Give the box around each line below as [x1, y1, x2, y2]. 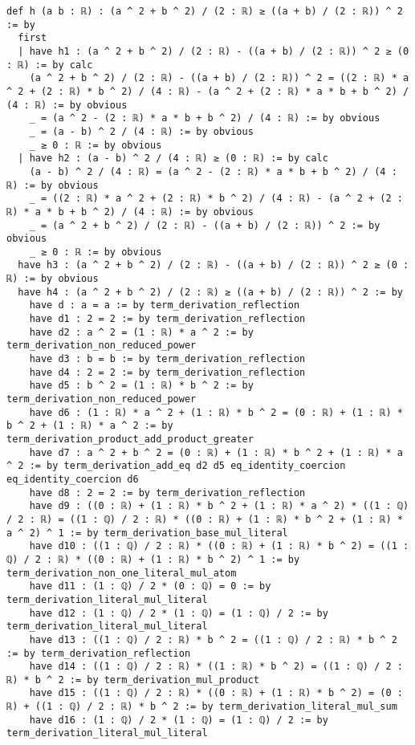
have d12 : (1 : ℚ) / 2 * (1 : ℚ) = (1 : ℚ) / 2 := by [29, 607, 328, 619]
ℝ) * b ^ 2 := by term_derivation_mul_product [6, 674, 259, 686]
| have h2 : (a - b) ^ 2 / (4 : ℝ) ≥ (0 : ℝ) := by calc [18, 153, 328, 165]
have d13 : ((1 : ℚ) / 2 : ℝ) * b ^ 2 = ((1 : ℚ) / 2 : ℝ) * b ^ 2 [29, 633, 397, 645]
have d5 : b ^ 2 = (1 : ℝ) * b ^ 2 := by [29, 380, 254, 392]
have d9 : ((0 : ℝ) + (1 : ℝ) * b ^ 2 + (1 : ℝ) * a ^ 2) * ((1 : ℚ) [29, 500, 409, 512]
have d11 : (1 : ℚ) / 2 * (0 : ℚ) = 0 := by [29, 580, 271, 592]
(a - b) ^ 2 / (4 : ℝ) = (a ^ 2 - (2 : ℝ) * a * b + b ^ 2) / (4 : [29, 165, 397, 177]
